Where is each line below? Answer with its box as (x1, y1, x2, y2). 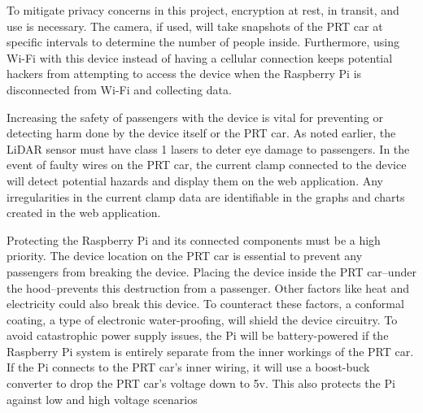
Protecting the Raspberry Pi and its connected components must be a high (7, 231, 381, 248)
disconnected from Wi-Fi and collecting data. (7, 80, 232, 98)
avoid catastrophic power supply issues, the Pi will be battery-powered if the (7, 327, 389, 344)
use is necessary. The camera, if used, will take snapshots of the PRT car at (7, 17, 383, 34)
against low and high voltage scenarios (7, 390, 198, 407)
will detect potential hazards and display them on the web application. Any (7, 172, 383, 189)
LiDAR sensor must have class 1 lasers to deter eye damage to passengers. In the (7, 140, 410, 157)
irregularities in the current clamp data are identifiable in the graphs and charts (7, 188, 405, 205)
